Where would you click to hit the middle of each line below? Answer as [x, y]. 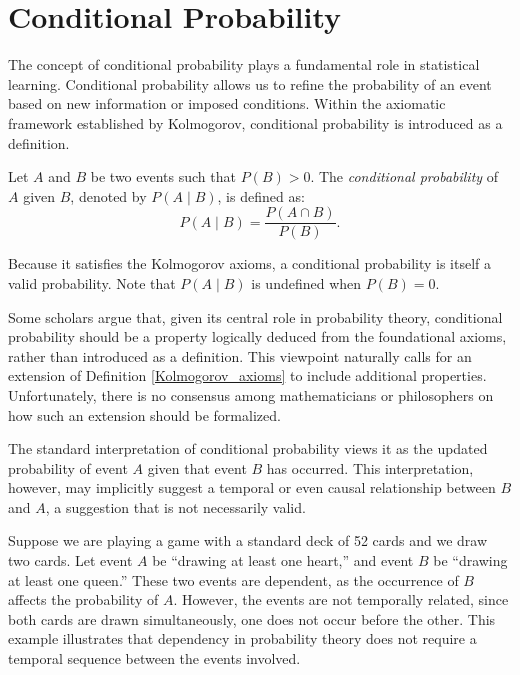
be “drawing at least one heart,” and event [283, 560]
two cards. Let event [70, 560]
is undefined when [306, 282]
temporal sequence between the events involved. [154, 658]
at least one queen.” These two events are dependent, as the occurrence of [233, 579]
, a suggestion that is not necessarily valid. [175, 506]
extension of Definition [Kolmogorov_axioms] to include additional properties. [247, 375]
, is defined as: [261, 195]
